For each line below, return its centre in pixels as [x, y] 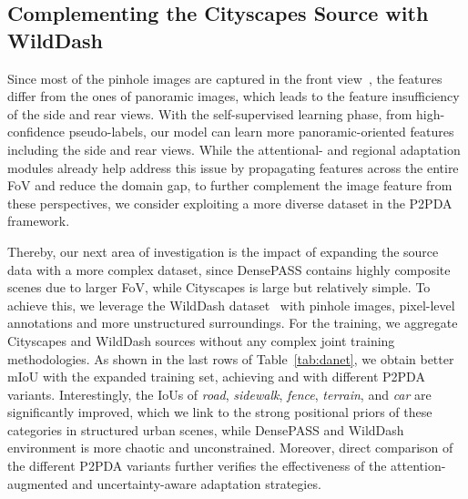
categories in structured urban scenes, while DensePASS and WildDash [206, 429]
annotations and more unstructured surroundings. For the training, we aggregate [233, 323]
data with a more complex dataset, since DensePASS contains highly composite [229, 269]
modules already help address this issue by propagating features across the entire [233, 167]
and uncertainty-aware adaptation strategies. [197, 483]
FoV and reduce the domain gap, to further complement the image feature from [230, 185]
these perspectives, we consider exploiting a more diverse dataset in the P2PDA [230, 203]
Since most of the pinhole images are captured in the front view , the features [225, 78]
